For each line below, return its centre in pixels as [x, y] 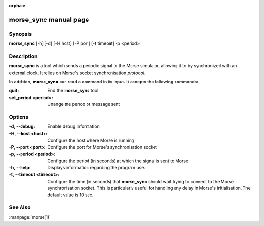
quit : [14, 91]
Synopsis [20, 34]
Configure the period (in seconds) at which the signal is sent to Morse [118, 161]
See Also [20, 207]
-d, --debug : [22, 126]
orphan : [17, 6]
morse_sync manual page [49, 20]
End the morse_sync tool [73, 91]
